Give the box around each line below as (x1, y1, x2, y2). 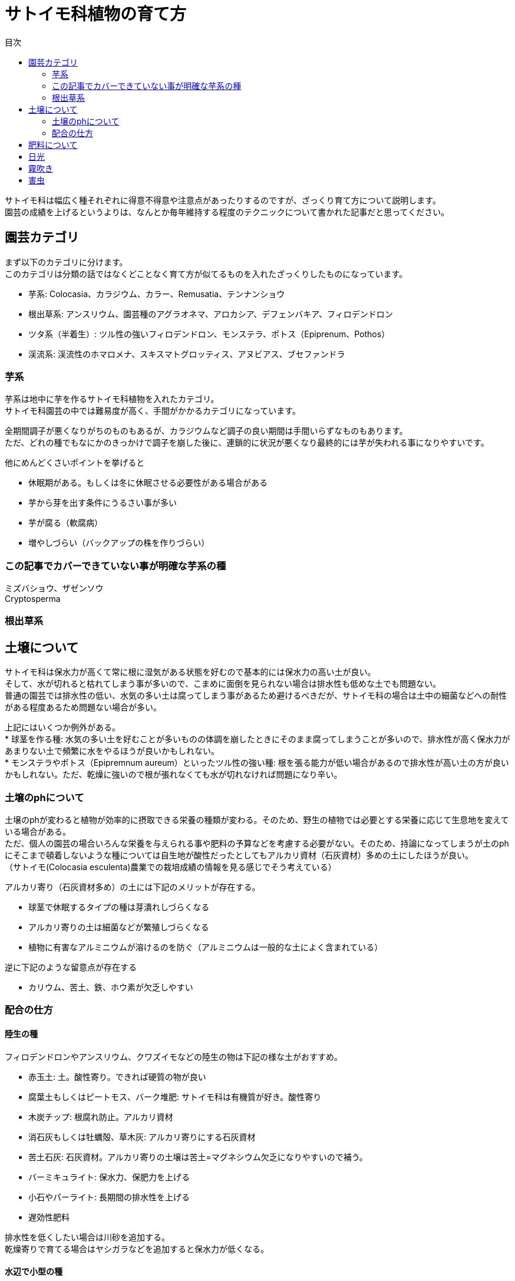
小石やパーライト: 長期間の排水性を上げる (28, 1191, 190, 1202)
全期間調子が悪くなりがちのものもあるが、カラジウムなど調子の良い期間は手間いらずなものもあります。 (5, 426, 408, 436)
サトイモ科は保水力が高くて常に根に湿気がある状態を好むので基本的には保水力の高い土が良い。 (5, 667, 376, 677)
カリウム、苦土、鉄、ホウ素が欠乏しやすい (28, 982, 193, 993)
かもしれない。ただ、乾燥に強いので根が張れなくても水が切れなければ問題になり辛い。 (5, 769, 342, 780)
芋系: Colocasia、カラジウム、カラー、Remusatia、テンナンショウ (28, 288, 285, 299)
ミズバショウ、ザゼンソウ (5, 583, 104, 594)
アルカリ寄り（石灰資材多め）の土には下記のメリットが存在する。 (5, 882, 260, 893)
